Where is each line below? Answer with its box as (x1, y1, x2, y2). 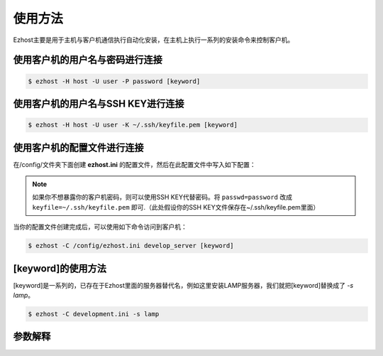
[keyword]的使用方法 (13, 262, 106, 274)
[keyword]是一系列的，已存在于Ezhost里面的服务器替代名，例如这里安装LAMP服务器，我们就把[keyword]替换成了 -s (13, 281, 354, 289)
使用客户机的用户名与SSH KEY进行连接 (13, 97, 184, 109)
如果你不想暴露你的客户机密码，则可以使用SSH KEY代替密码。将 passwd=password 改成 (32, 193, 292, 202)
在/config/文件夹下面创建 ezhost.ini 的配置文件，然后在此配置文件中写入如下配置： (13, 160, 257, 168)
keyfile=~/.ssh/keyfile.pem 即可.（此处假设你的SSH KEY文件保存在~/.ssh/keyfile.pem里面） (32, 203, 320, 211)
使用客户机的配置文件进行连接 (13, 141, 144, 153)
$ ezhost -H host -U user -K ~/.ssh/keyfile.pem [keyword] (28, 121, 238, 129)
